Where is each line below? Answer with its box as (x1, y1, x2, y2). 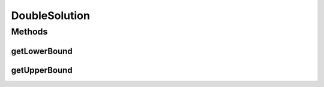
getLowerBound (11, 46, 73, 56)
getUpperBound (11, 65, 73, 75)
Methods (11, 26, 48, 37)
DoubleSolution (11, 9, 90, 22)
